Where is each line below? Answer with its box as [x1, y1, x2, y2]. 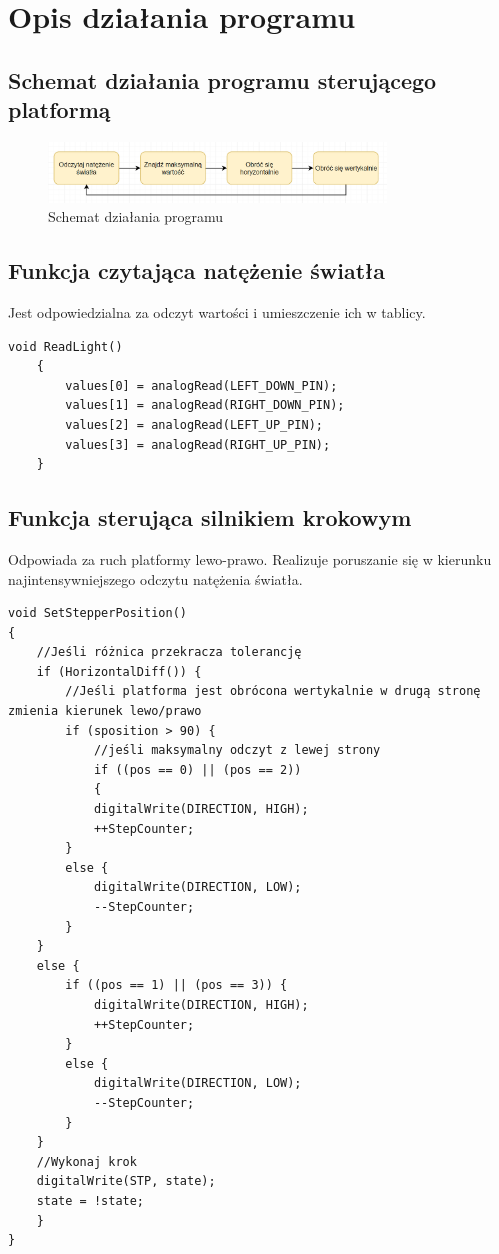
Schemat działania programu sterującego [8, 64, 437, 95]
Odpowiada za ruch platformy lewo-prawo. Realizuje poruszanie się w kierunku [8, 548, 492, 569]
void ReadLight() [8, 339, 123, 354]
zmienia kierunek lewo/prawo [8, 704, 202, 719]
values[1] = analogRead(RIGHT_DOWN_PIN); [65, 398, 345, 413]
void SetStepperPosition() [8, 606, 187, 621]
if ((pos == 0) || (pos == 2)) [93, 762, 302, 777]
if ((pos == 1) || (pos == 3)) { [65, 978, 288, 993]
